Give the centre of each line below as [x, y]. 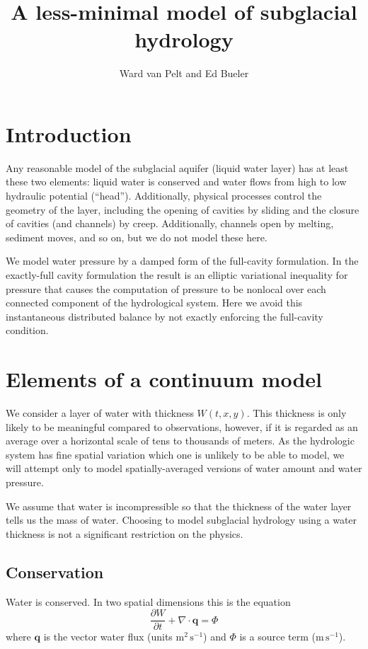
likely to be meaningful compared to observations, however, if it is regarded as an [182, 426]
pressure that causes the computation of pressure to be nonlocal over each [166, 288]
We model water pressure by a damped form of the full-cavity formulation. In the [182, 261]
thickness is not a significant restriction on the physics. [125, 533]
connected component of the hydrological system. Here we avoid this [154, 303]
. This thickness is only [297, 413]
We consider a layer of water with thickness [100, 413]
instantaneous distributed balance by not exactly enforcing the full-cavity [165, 316]
